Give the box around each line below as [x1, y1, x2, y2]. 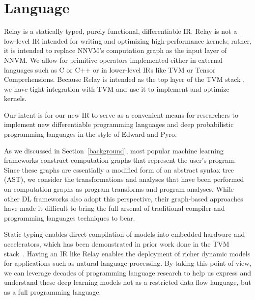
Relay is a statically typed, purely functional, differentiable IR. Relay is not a [4, 26, 237, 36]
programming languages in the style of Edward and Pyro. [4, 129, 177, 139]
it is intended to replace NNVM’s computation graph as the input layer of [4, 45, 227, 55]
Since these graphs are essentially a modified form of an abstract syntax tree [4, 164, 234, 175]
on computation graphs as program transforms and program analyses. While [4, 184, 234, 194]
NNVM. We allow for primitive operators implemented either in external [4, 54, 223, 65]
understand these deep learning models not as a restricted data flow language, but [4, 277, 251, 287]
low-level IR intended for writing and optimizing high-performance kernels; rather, [4, 35, 252, 46]
